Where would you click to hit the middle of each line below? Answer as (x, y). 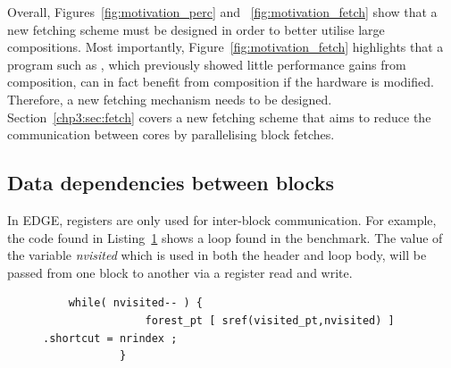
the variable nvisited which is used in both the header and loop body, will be (217, 255)
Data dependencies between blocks (171, 183)
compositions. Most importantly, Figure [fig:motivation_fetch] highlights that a (225, 47)
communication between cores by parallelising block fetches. (171, 134)
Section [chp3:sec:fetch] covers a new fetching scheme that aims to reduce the (219, 117)
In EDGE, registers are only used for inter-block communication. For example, (222, 219)
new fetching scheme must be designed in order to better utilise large (196, 29)
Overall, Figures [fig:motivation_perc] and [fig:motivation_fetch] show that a (222, 12)
